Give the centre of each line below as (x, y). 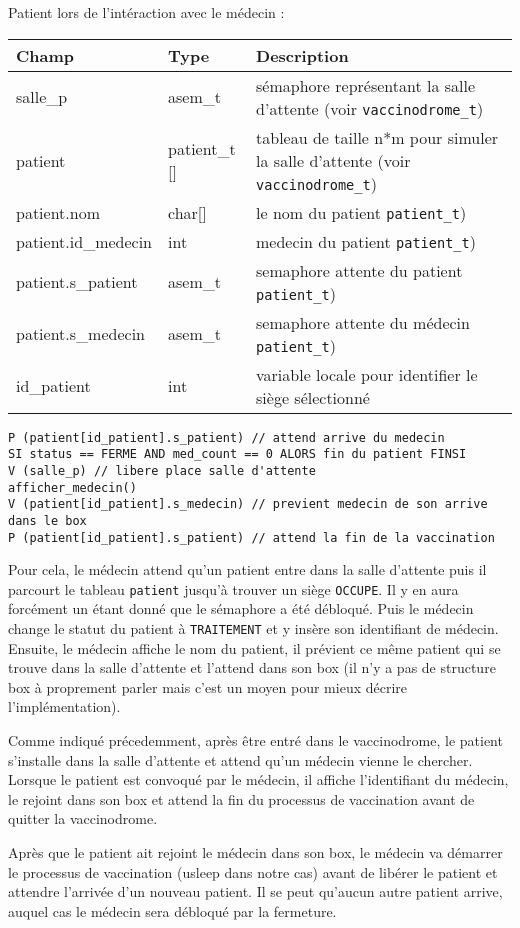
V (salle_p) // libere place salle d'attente (162, 470)
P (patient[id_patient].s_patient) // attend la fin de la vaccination (251, 537)
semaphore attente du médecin (363, 322)
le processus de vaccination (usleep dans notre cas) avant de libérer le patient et (253, 871)
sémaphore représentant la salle (366, 85)
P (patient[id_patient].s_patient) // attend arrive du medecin (226, 437)
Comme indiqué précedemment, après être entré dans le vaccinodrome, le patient (255, 740)
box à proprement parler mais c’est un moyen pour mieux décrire (208, 686)
